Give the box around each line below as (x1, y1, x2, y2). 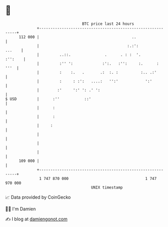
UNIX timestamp (91, 185, 123, 190)
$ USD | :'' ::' (5, 96, 92, 102)
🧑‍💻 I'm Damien (5, 206, 36, 212)
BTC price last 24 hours (82, 21, 135, 26)
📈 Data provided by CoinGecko (5, 194, 71, 200)
